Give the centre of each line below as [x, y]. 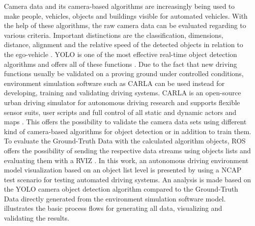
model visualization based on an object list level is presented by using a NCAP [123, 170]
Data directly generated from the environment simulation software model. [115, 198]
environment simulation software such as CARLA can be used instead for [114, 83]
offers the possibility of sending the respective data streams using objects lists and [127, 150]
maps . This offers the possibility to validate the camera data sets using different [125, 122]
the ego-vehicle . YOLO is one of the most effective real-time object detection [121, 54]
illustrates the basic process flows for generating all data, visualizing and [113, 208]
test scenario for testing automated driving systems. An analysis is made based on [127, 179]
